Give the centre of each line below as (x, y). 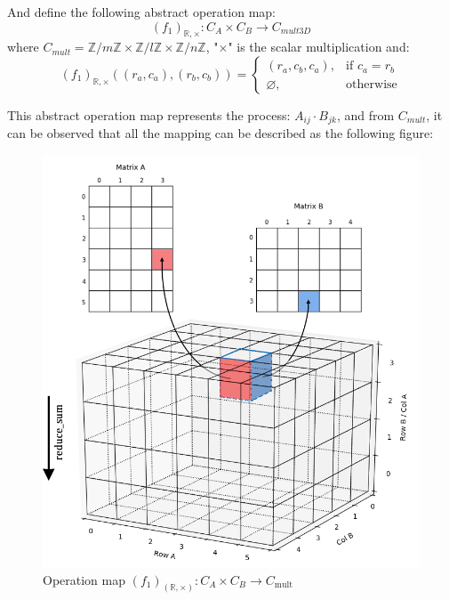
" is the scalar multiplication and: (319, 47)
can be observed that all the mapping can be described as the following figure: (220, 133)
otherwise (372, 84)
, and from (365, 114)
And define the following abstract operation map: (141, 12)
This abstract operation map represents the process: (149, 114)
